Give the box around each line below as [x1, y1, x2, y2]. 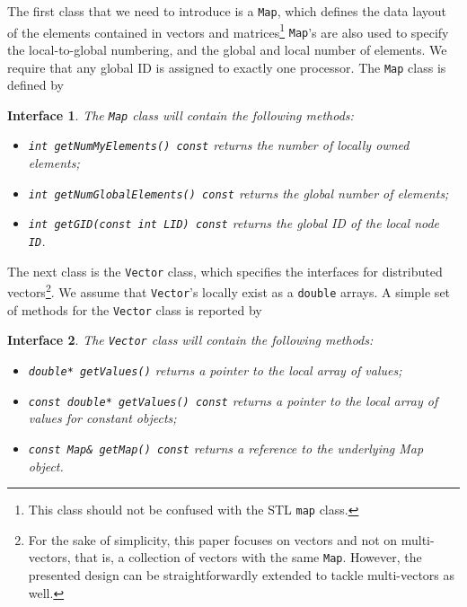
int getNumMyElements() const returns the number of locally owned [28, 136, 410, 154]
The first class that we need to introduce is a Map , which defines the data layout [7, 2, 446, 20]
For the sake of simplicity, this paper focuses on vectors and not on [28, 530, 398, 549]
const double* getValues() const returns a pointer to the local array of [28, 391, 438, 409]
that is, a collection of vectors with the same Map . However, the [75, 548, 422, 567]
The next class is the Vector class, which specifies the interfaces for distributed [7, 261, 443, 280]
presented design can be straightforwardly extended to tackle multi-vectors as [28, 566, 455, 585]
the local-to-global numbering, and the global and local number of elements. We [7, 40, 447, 58]
